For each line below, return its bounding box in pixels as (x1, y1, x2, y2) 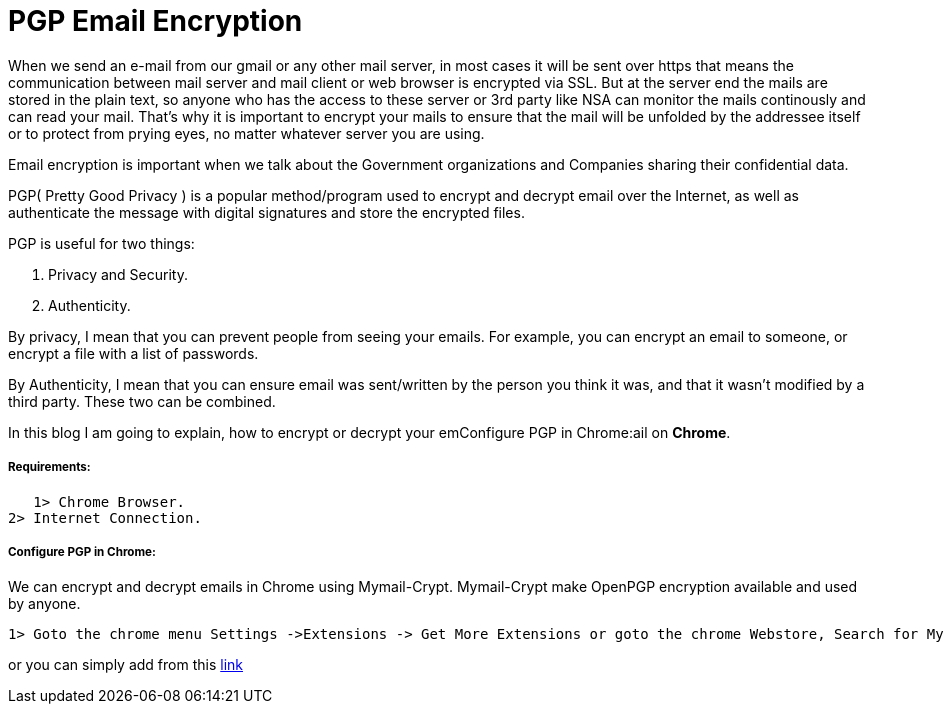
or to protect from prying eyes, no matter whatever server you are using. (8, 124, 485, 142)
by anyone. (8, 595, 81, 613)
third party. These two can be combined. (8, 392, 276, 410)
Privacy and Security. (48, 265, 188, 283)
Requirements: (8, 460, 91, 475)
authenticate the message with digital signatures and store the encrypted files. (8, 203, 525, 221)
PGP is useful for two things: (8, 234, 195, 252)
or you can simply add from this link (8, 656, 243, 674)
